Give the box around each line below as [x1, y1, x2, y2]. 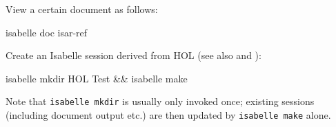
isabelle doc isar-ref [6, 25, 88, 39]
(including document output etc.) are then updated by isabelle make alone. [6, 108, 331, 122]
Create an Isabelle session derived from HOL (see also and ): [6, 48, 261, 62]
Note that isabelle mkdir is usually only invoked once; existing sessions [6, 94, 315, 108]
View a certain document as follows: [6, 2, 158, 16]
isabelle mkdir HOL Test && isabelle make [6, 71, 188, 85]
